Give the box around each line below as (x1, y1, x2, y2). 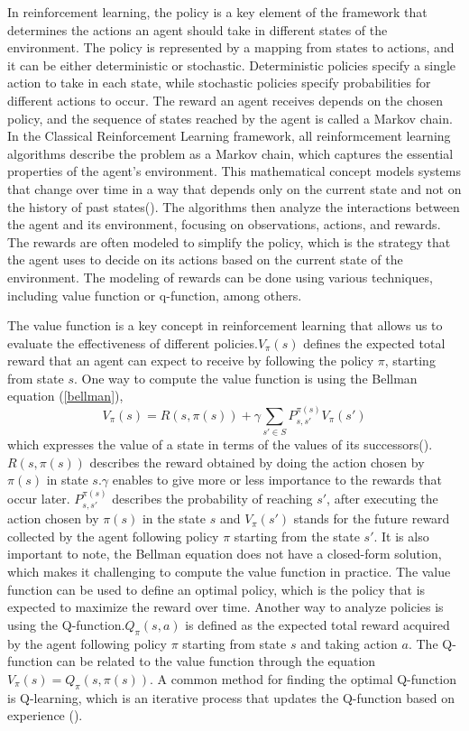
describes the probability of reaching (112, 488, 313, 507)
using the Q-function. (7, 615, 125, 634)
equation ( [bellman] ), (7, 386, 124, 405)
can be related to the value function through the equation (56, 652, 376, 671)
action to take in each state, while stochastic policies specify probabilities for (7, 73, 431, 92)
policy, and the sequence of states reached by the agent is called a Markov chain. (7, 108, 453, 127)
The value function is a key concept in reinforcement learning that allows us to (7, 316, 443, 335)
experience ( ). (7, 706, 83, 725)
